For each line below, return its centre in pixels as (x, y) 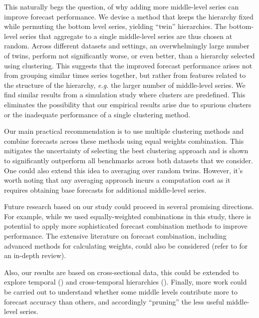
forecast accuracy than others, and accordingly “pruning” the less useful (114, 301)
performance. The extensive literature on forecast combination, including (115, 236)
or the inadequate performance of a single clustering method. (97, 114)
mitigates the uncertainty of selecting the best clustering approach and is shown (126, 151)
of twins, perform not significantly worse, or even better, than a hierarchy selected (129, 55)
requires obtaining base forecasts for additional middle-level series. (105, 189)
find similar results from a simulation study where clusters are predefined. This (125, 95)
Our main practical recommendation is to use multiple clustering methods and (124, 131)
